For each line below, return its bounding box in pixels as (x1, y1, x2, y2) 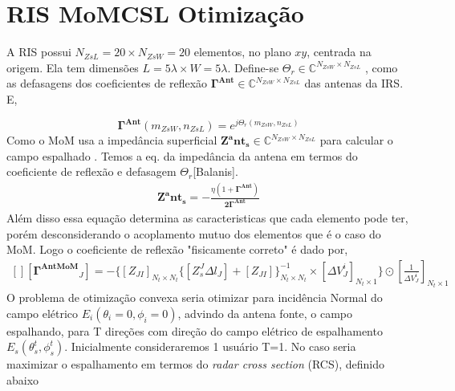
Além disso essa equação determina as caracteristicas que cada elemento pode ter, (6, 210, 408, 226)
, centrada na (307, 43, 372, 60)
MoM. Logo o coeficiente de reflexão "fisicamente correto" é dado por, (6, 241, 348, 258)
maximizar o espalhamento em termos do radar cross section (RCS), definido (6, 356, 384, 373)
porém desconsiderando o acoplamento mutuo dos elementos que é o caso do (6, 225, 381, 242)
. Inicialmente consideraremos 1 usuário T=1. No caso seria (64, 338, 356, 355)
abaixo (6, 372, 39, 389)
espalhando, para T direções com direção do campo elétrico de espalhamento (6, 322, 383, 339)
